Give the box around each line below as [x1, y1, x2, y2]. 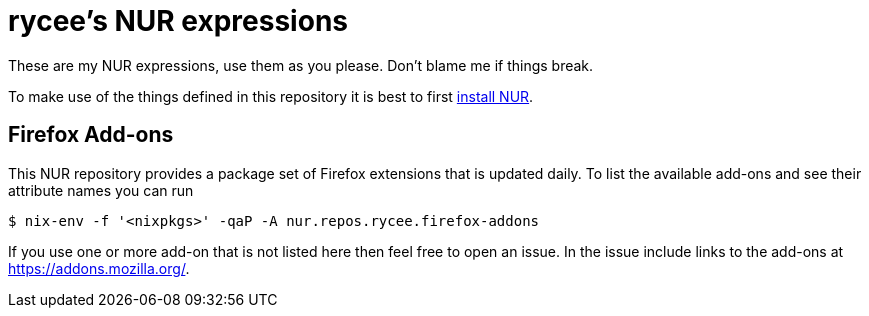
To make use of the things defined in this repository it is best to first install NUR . [8, 87, 534, 105]
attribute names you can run [8, 181, 194, 199]
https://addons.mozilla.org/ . [8, 259, 190, 277]
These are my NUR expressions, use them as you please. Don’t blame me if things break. [8, 56, 594, 74]
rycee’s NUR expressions [8, 4, 348, 38]
